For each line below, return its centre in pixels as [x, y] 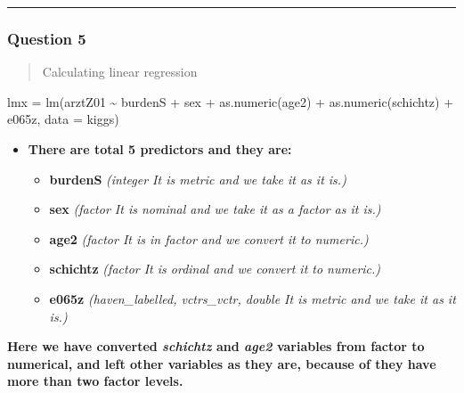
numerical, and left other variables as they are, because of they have [222, 363]
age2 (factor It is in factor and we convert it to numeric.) [209, 238]
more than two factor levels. [95, 381]
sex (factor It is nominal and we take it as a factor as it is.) [215, 209]
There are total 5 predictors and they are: [160, 149]
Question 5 [47, 38]
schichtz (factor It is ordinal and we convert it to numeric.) [215, 269]
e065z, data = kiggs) [63, 119]
